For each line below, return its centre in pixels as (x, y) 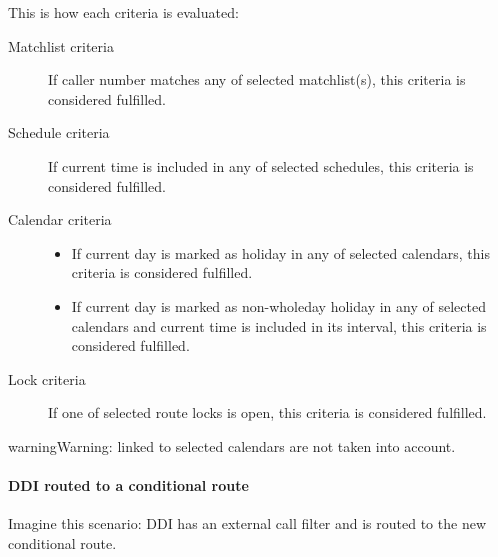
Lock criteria (47, 378)
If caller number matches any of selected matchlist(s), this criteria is (257, 79)
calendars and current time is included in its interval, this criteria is (279, 325)
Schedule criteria (59, 132)
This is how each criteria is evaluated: (123, 12)
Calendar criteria (60, 219)
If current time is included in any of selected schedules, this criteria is (261, 165)
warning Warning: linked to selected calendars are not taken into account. (232, 445)
